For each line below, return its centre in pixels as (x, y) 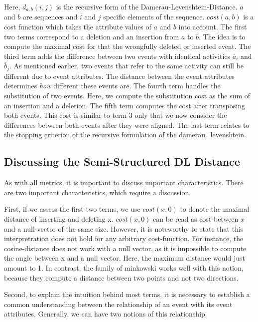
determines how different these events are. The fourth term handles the (112, 86)
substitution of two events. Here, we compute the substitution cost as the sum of (127, 96)
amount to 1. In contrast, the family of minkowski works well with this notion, (124, 267)
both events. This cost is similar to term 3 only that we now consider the (116, 115)
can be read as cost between (196, 219)
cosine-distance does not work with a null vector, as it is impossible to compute (125, 248)
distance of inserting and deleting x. (59, 219)
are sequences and (50, 17)
